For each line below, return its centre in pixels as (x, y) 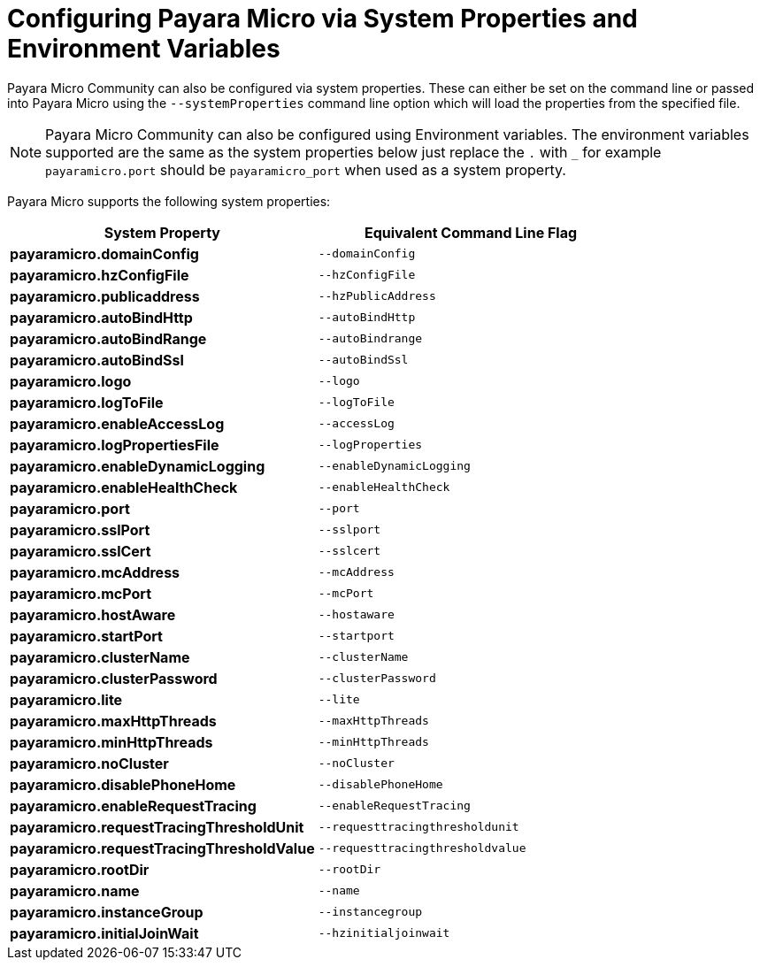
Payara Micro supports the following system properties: (169, 201)
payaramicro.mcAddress (95, 572)
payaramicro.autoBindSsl (97, 360)
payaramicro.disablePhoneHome (123, 784)
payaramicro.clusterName (100, 657)
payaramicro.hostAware (93, 614)
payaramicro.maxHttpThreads (113, 721)
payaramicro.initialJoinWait (104, 933)
